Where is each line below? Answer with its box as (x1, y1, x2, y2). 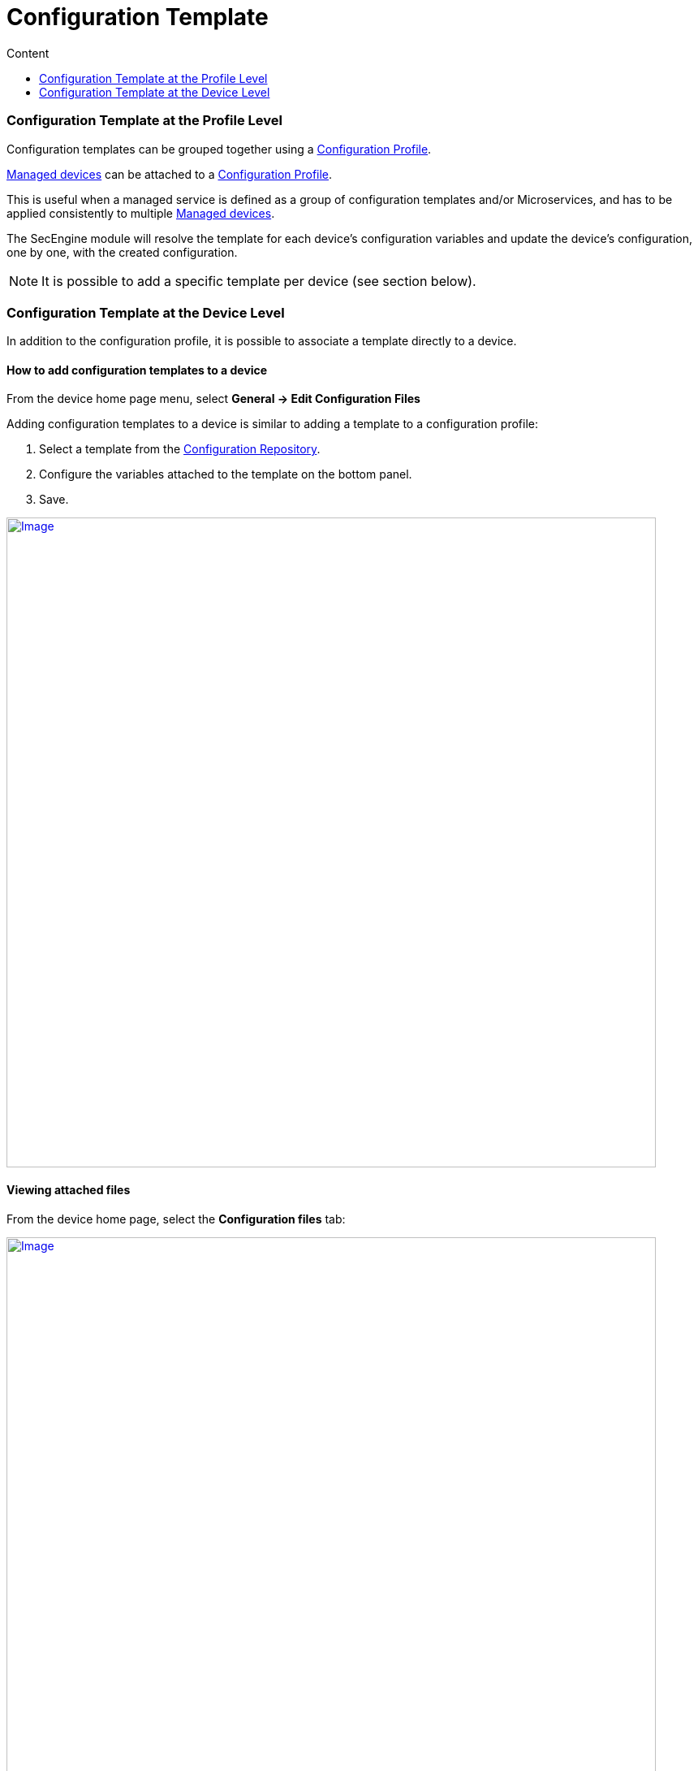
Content (6, 45, 50, 60)
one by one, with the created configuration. (6, 245, 238, 259)
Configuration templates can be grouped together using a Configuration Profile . (6, 141, 432, 156)
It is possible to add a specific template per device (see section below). (41, 272, 476, 289)
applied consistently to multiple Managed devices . (6, 206, 275, 220)
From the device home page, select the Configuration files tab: (6, 1211, 346, 1226)
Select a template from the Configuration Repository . (39, 442, 321, 457)
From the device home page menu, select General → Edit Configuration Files (6, 392, 420, 406)
